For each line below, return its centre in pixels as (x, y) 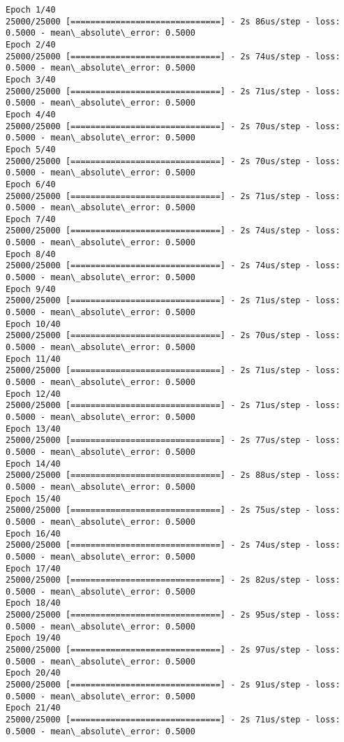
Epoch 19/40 (33, 638)
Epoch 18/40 (33, 603)
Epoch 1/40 (31, 10)
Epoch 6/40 (31, 184)
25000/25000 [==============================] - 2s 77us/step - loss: (173, 441)
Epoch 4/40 (31, 114)
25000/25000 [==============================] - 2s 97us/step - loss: (173, 650)
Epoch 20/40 (33, 673)
